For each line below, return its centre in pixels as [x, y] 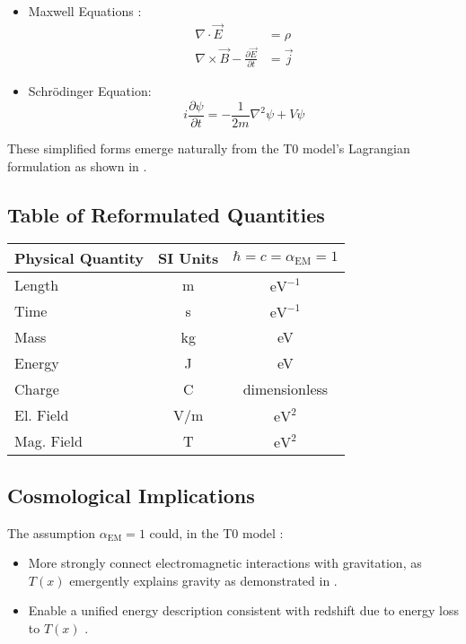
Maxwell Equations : [85, 11]
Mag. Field [48, 441]
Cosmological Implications [131, 495]
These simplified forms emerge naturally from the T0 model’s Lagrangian [209, 148]
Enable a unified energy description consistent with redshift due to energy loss [243, 610]
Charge [37, 389]
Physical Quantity [79, 258]
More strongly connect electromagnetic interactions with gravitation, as [225, 563]
